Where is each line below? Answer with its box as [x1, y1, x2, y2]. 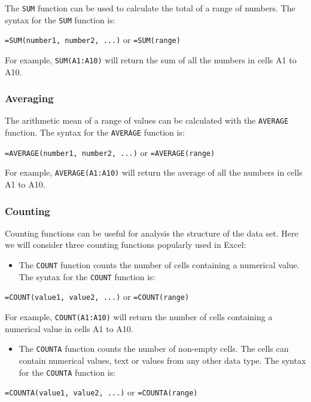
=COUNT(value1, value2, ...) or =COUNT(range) [5, 290, 190, 303]
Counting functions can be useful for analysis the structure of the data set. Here [5, 226, 298, 239]
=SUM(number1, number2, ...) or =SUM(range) [5, 33, 181, 46]
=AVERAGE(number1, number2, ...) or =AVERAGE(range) [5, 146, 215, 158]
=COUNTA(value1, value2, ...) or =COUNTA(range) [5, 386, 198, 398]
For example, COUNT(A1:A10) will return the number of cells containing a [5, 311, 273, 323]
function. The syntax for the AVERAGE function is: [5, 126, 185, 139]
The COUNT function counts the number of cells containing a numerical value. [19, 259, 300, 271]
